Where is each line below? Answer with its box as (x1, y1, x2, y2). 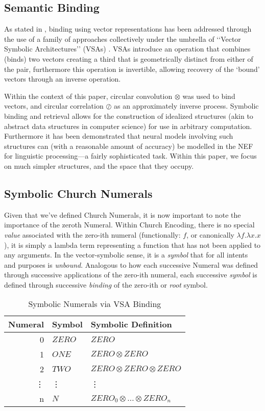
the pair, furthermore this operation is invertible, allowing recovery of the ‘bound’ (4, 63, 260, 74)
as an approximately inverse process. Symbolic (113, 100, 259, 111)
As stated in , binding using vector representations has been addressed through (4, 23, 252, 34)
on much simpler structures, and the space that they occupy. (4, 160, 194, 171)
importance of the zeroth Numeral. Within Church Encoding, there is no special (4, 219, 255, 230)
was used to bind (182, 90, 235, 101)
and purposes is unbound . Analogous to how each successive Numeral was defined (4, 259, 258, 270)
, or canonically (186, 229, 234, 240)
